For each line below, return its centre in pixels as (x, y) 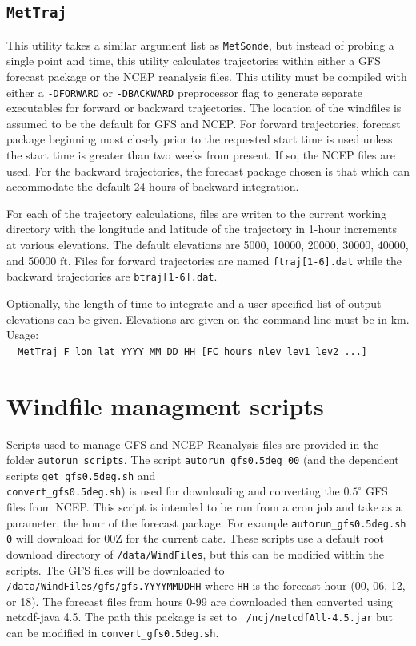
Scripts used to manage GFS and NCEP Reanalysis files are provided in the (193, 444)
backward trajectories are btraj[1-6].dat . (112, 276)
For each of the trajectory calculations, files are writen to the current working (197, 213)
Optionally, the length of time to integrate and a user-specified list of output (194, 303)
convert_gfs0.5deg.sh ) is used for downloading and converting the (173, 491)
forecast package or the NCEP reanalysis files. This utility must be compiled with (207, 77)
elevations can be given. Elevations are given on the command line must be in (197, 319)
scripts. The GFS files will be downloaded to (116, 569)
